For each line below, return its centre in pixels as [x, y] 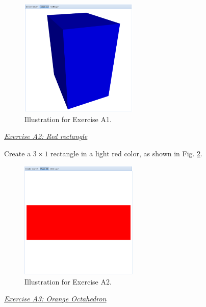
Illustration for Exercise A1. [68, 119]
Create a [18, 153]
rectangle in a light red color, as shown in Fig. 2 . [127, 153]
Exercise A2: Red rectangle [46, 136]
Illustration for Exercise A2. [68, 281]
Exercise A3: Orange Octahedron [55, 299]
